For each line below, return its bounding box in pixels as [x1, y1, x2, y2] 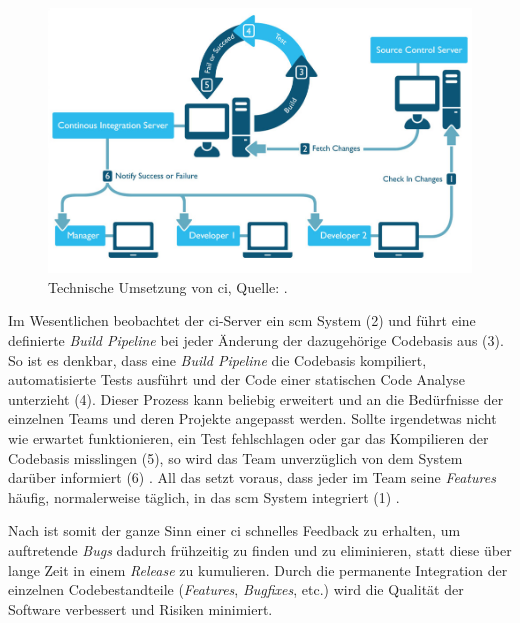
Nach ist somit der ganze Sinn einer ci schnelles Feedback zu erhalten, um [8, 520, 461, 541]
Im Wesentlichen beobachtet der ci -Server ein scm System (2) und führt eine [8, 310, 476, 331]
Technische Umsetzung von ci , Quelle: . [48, 276, 288, 297]
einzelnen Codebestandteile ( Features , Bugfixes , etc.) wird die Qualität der [8, 579, 464, 600]
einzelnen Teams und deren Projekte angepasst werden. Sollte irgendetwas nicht [8, 408, 497, 429]
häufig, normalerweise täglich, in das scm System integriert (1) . [8, 486, 400, 507]
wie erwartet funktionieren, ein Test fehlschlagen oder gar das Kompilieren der [8, 428, 489, 449]
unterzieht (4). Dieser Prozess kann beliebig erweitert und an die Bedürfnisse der [8, 388, 504, 409]
